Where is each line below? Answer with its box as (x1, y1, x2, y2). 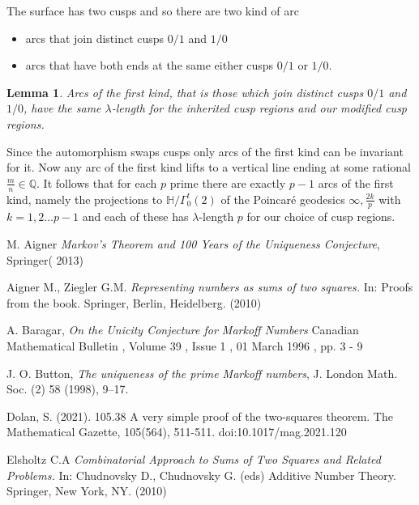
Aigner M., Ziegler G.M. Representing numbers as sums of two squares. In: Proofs (6, 278, 413, 295)
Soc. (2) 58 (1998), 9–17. (6, 380, 129, 397)
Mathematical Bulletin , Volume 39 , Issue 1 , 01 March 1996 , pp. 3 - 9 (6, 337, 363, 354)
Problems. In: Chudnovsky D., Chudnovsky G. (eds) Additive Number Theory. (6, 466, 396, 483)
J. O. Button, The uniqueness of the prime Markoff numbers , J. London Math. (6, 364, 398, 381)
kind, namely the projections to (6, 190, 163, 207)
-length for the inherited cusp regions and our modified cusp (111, 100, 408, 117)
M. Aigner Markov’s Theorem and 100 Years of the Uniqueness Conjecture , (6, 236, 380, 252)
